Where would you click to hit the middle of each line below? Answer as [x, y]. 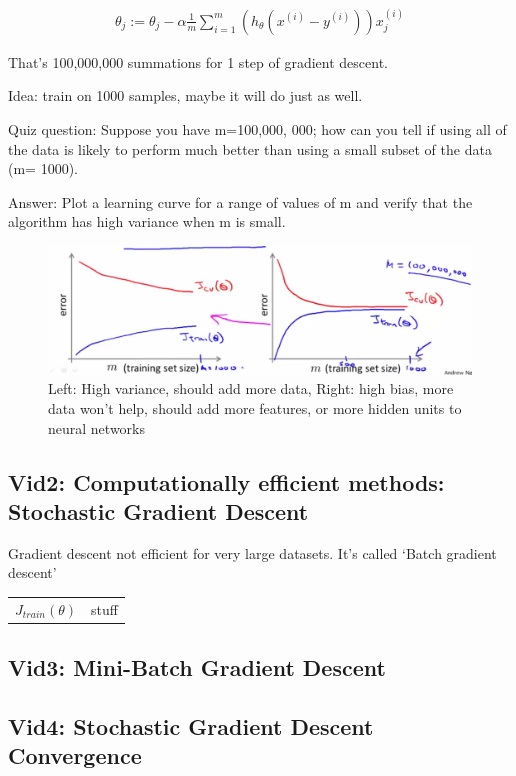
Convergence [75, 755]
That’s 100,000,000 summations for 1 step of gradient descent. [198, 61]
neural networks [96, 427]
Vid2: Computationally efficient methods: [226, 481]
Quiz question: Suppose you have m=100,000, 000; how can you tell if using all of [257, 129]
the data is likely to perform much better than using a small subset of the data [250, 148]
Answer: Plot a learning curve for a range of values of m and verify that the [240, 201]
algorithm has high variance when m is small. [147, 221]
